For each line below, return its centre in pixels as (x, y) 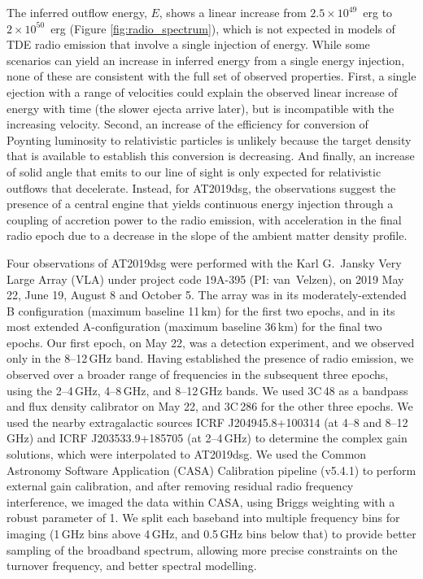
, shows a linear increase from (233, 12)
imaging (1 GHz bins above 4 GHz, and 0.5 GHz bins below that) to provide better (211, 533)
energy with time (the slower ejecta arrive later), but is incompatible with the (201, 108)
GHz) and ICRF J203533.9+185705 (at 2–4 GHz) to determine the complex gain (207, 438)
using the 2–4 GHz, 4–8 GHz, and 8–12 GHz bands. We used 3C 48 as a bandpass (207, 390)
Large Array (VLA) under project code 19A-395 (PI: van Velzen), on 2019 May (205, 279)
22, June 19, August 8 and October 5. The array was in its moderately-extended (207, 295)
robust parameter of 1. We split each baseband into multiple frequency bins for (203, 518)
